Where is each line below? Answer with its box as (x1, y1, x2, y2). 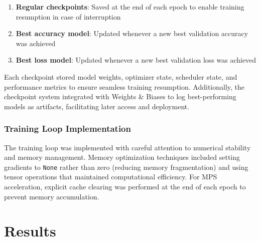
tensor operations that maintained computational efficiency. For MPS (4, 171, 217, 182)
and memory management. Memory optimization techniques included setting (4, 152, 240, 162)
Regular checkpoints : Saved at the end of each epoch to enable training (16, 2, 244, 12)
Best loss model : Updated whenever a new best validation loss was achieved (16, 55, 256, 65)
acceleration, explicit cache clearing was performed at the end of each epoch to (4, 181, 246, 191)
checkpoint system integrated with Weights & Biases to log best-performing (4, 91, 236, 102)
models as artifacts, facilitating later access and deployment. (4, 101, 190, 111)
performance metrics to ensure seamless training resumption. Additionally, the (4, 81, 245, 92)
